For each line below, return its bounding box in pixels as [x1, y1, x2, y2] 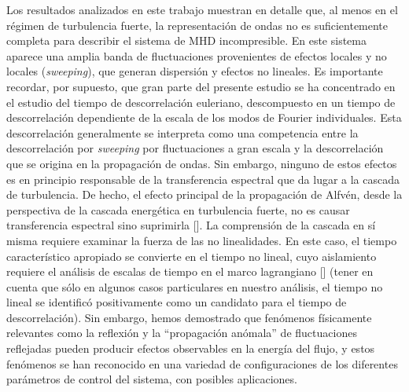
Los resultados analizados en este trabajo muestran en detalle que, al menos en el [6, 2, 398, 17]
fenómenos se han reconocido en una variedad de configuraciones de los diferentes [6, 355, 398, 372]
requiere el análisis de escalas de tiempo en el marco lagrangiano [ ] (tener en [6, 263, 374, 280]
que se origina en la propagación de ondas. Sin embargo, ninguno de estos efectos [6, 155, 397, 171]
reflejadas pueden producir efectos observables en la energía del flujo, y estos [6, 340, 375, 357]
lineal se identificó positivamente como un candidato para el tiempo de [6, 294, 347, 310]
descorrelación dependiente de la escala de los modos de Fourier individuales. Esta [6, 109, 402, 126]
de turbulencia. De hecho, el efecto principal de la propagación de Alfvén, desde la [6, 186, 403, 203]
